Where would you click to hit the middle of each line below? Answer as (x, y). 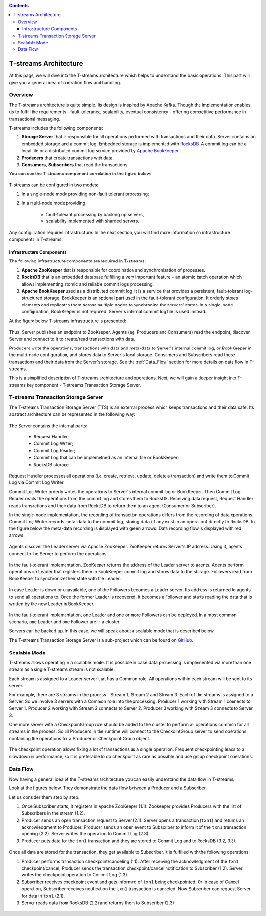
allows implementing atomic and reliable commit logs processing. (88, 284)
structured (32, 298)
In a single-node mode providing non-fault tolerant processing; (85, 194)
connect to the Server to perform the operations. (59, 553)
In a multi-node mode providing (53, 203)
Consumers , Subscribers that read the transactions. (75, 164)
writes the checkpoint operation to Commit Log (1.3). (75, 875)
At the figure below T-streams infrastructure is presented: (68, 321)
